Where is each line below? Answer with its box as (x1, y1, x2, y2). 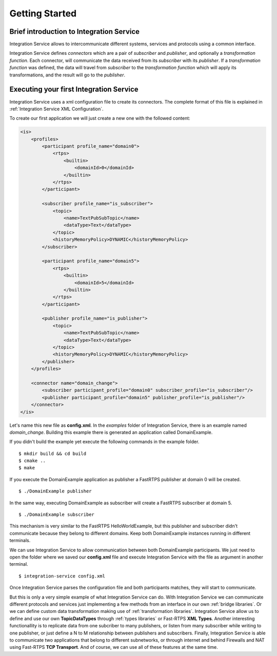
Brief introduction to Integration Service (9, 27, 140, 36)
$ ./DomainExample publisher (18, 488, 92, 494)
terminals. (9, 538, 31, 544)
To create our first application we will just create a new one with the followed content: (9, 115, 191, 122)
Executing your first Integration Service (9, 85, 138, 94)
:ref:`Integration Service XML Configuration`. (9, 106, 104, 112)
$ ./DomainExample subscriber (18, 512, 95, 518)
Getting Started (9, 8, 77, 19)
